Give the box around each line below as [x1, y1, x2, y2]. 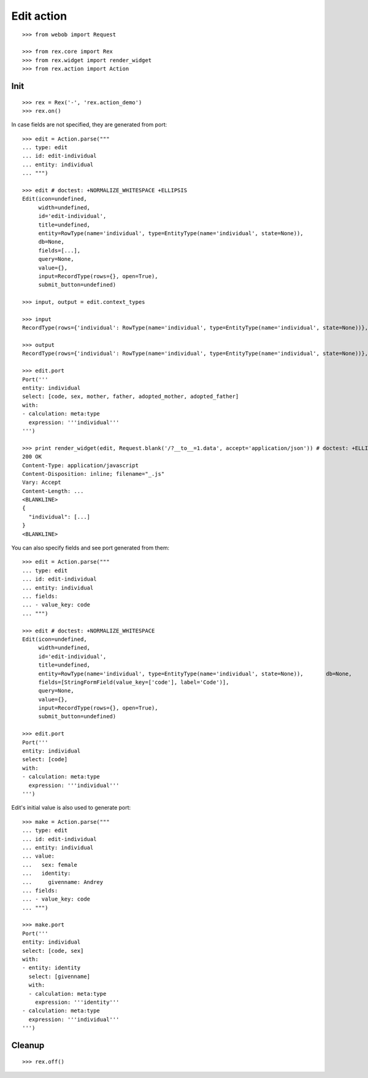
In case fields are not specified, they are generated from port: [11, 121, 167, 128]
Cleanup [11, 1040, 45, 1050]
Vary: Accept [22, 479, 61, 486]
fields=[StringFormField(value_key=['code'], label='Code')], [38, 678, 229, 686]
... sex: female [22, 861, 78, 868]
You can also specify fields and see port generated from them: [11, 544, 170, 552]
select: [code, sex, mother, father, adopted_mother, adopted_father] [22, 393, 239, 400]
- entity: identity [22, 964, 81, 971]
